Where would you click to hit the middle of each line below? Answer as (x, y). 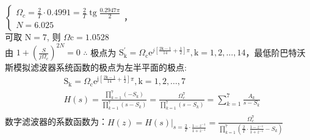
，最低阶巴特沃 (276, 52)
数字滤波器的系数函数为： (56, 121)
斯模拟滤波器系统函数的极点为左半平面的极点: (96, 67)
